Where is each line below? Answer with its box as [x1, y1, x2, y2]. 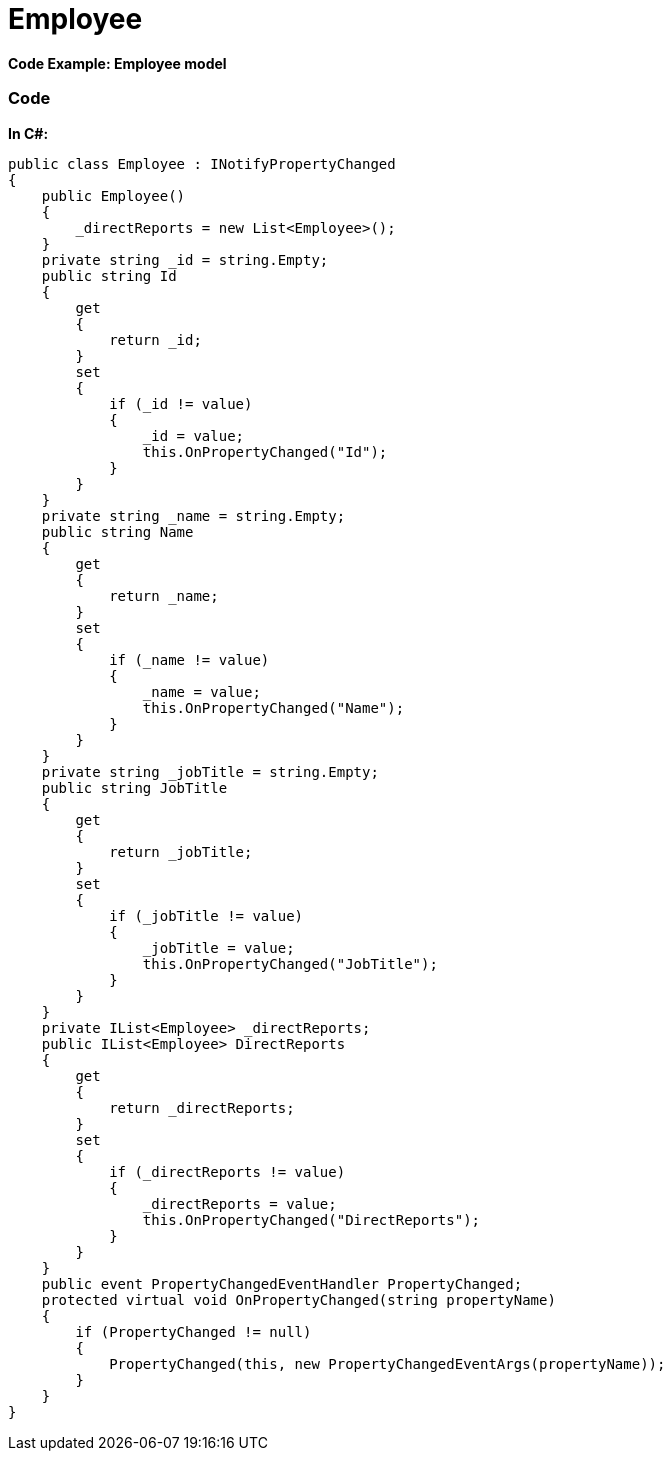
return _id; [109, 331, 202, 348]
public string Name [41, 523, 194, 540]
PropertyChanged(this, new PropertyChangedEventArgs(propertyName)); [109, 1355, 666, 1372]
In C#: [8, 124, 49, 142]
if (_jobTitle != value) [109, 907, 304, 924]
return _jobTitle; [109, 843, 253, 860]
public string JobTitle [41, 779, 228, 796]
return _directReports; [109, 1099, 295, 1116]
